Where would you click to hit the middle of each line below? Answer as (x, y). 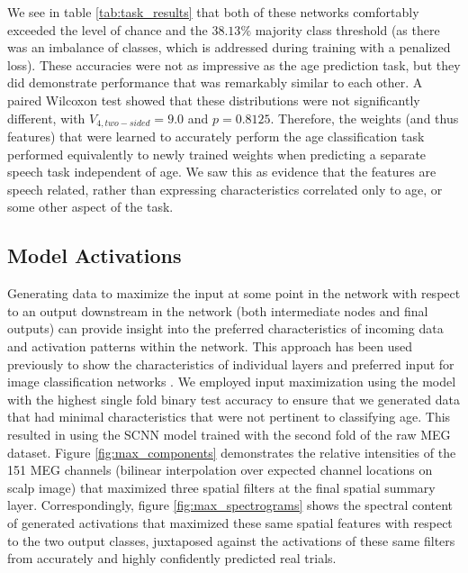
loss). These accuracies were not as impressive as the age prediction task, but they (234, 64)
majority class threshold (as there (347, 29)
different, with (46, 118)
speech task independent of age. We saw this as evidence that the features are (222, 172)
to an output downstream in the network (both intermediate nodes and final (218, 310)
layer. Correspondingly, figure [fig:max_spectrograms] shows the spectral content (230, 505)
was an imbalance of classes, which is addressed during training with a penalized (229, 47)
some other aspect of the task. (90, 207)
